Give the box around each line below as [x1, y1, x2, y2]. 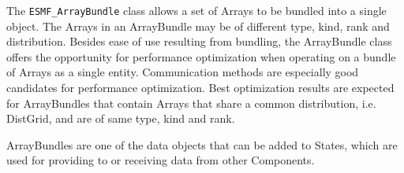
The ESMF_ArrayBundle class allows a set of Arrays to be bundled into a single [6, 2, 387, 18]
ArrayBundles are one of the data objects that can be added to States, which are [6, 136, 398, 153]
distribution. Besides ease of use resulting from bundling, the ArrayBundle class [6, 33, 392, 50]
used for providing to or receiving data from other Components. [6, 152, 315, 168]
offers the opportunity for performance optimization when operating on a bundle [6, 48, 396, 64]
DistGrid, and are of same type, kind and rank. [6, 110, 235, 127]
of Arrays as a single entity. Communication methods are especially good [6, 64, 359, 80]
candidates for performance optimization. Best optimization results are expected [6, 79, 395, 96]
